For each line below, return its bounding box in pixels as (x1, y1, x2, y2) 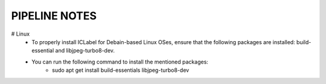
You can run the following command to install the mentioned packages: (31, 58, 208, 65)
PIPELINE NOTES (11, 9, 97, 22)
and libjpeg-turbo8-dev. (55, 47, 115, 54)
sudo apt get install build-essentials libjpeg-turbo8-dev (52, 66, 190, 74)
